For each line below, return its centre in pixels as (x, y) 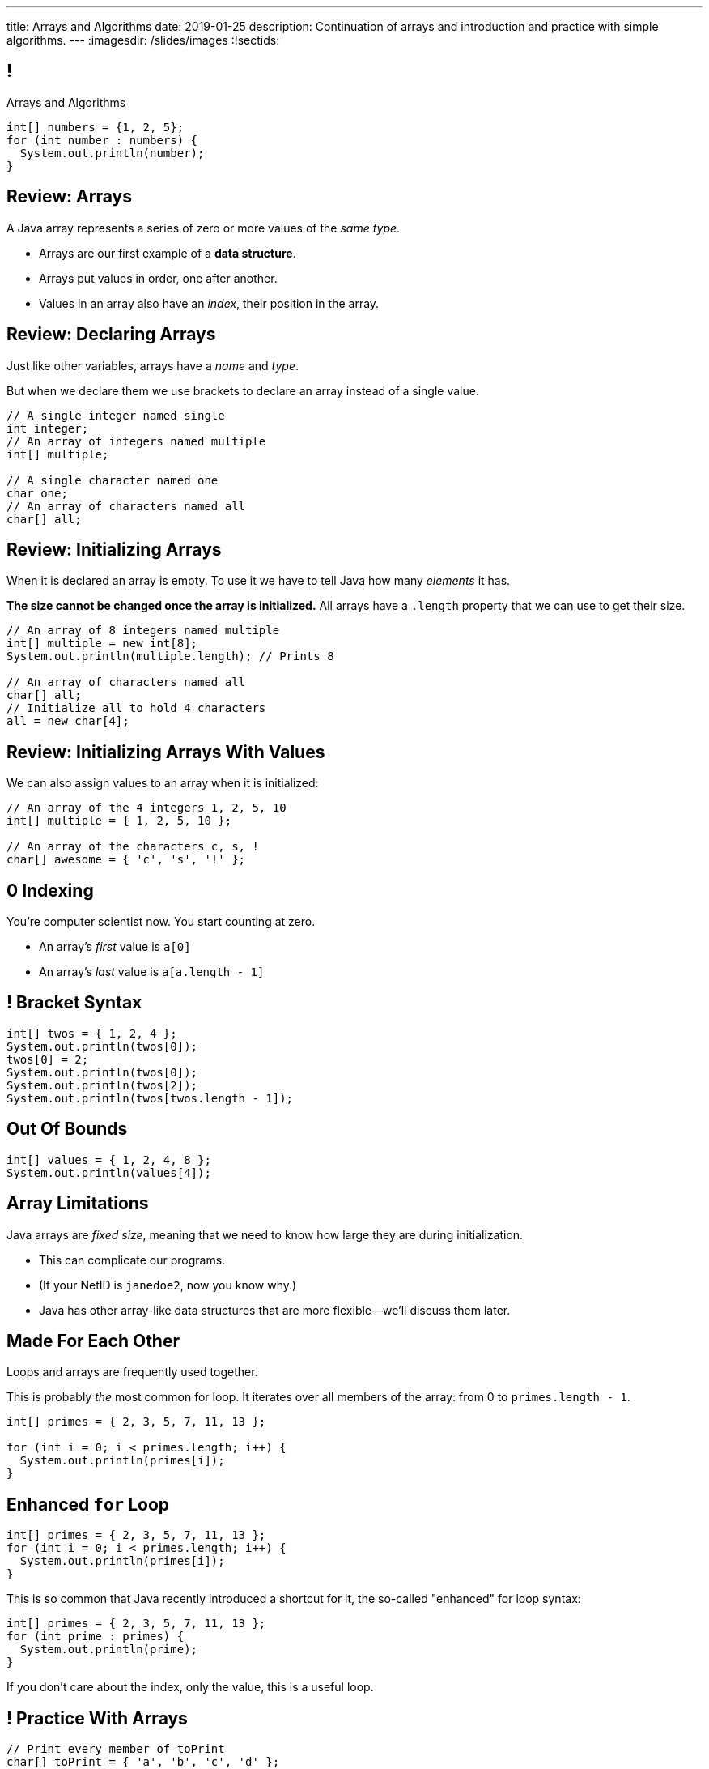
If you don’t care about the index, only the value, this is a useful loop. (190, 1687)
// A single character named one (113, 480)
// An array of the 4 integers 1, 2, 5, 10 (146, 808)
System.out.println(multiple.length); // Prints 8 (170, 656)
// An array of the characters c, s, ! (133, 847)
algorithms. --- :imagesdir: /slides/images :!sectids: (143, 40)
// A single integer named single (116, 415)
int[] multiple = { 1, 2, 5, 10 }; (119, 821)
